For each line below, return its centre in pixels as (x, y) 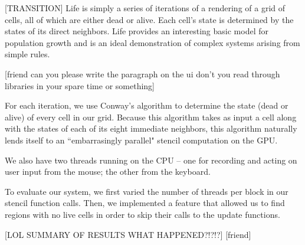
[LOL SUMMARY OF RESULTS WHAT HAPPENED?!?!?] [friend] (128, 234)
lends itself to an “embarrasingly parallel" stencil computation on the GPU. (141, 140)
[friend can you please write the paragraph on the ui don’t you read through (142, 73)
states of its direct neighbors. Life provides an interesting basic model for (137, 31)
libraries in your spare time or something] (80, 85)
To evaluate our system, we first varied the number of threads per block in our (147, 191)
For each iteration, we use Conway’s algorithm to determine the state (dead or (147, 105)
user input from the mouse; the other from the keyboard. (108, 171)
